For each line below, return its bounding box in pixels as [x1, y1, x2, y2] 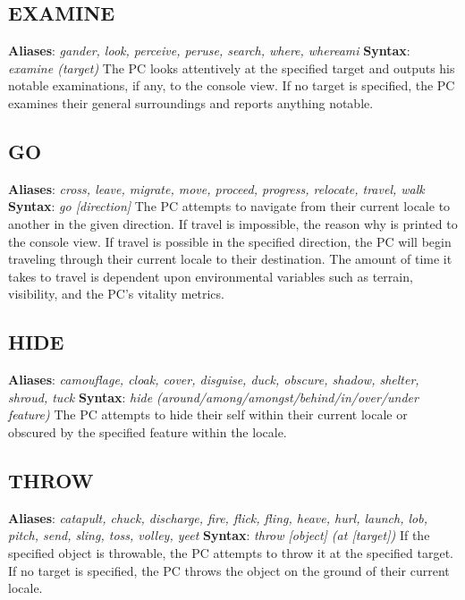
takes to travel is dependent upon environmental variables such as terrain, [8, 266, 413, 285]
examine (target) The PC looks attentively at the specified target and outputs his [8, 58, 455, 77]
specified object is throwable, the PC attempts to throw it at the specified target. [8, 543, 453, 562]
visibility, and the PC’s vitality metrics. [8, 284, 224, 303]
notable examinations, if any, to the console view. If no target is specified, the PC [8, 76, 455, 95]
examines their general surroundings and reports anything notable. [8, 93, 374, 112]
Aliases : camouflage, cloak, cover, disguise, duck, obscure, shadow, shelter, [8, 370, 419, 389]
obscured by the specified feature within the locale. [8, 422, 287, 441]
